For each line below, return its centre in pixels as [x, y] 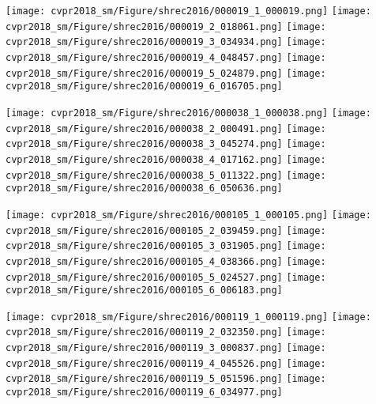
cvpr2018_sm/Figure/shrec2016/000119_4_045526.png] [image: [166, 363]
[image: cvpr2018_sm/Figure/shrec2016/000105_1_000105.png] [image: [188, 215]
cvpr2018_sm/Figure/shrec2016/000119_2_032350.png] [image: [166, 332]
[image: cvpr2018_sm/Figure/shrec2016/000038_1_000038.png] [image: [188, 113]
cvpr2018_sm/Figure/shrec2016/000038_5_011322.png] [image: [166, 175]
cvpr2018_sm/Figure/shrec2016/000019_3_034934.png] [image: [166, 42]
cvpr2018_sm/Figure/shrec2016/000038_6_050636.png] [144, 189]
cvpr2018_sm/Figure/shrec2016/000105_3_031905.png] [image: [166, 246]
